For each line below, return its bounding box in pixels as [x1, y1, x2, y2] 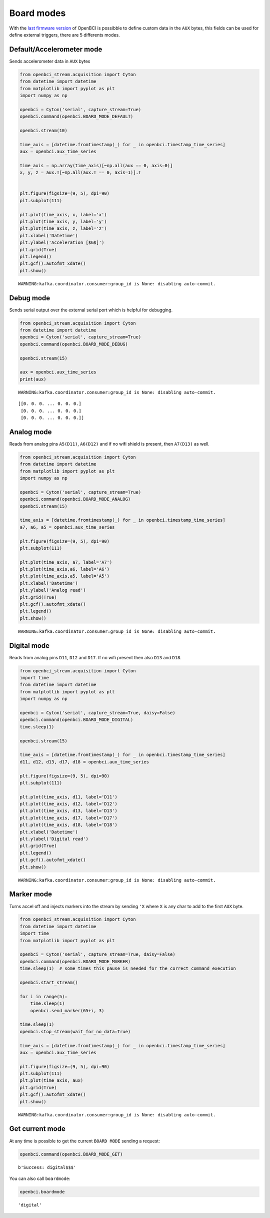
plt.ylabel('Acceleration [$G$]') [19, 240, 104, 245]
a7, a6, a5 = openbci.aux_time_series [19, 524, 115, 530]
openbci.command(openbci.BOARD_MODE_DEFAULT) [19, 114, 133, 120]
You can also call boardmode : [9, 1175, 70, 1181]
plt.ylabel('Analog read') [19, 587, 86, 593]
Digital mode [9, 641, 50, 650]
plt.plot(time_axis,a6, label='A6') [19, 566, 110, 572]
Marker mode [9, 890, 52, 899]
